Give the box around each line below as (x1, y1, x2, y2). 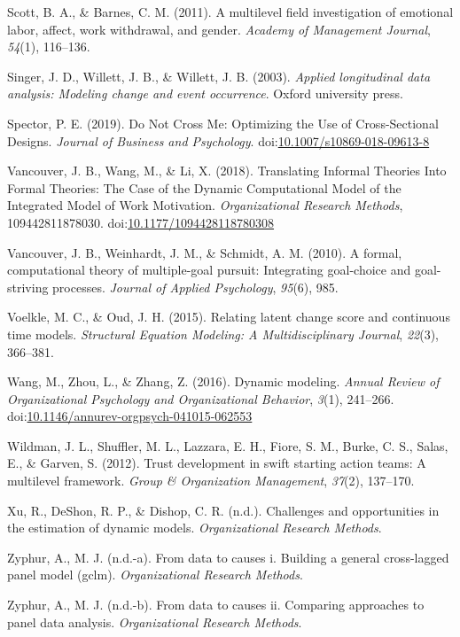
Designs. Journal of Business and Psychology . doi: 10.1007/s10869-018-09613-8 (7, 131, 430, 150)
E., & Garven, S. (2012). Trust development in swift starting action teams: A (7, 454, 426, 472)
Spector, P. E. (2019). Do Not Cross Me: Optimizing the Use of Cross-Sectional (7, 113, 439, 132)
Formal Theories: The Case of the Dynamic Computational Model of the (7, 178, 402, 197)
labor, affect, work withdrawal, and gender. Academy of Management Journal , (7, 19, 431, 38)
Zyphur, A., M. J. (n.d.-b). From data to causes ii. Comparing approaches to (7, 595, 425, 614)
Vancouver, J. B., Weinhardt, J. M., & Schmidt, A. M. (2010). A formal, (7, 243, 402, 261)
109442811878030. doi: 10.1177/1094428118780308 (7, 213, 275, 231)
